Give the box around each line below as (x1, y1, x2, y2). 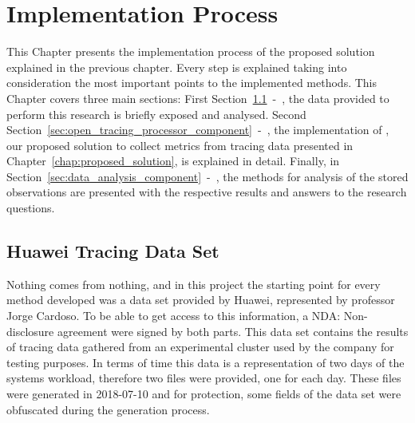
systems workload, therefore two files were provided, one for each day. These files (6, 370, 401, 386)
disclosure (6, 322, 54, 339)
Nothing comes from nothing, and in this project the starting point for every (6, 275, 381, 292)
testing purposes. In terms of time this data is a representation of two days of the (6, 354, 405, 370)
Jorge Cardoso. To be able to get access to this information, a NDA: (6, 307, 341, 324)
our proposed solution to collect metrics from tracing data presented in (6, 136, 354, 153)
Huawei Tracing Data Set (6, 239, 219, 263)
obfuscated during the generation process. (6, 401, 210, 417)
